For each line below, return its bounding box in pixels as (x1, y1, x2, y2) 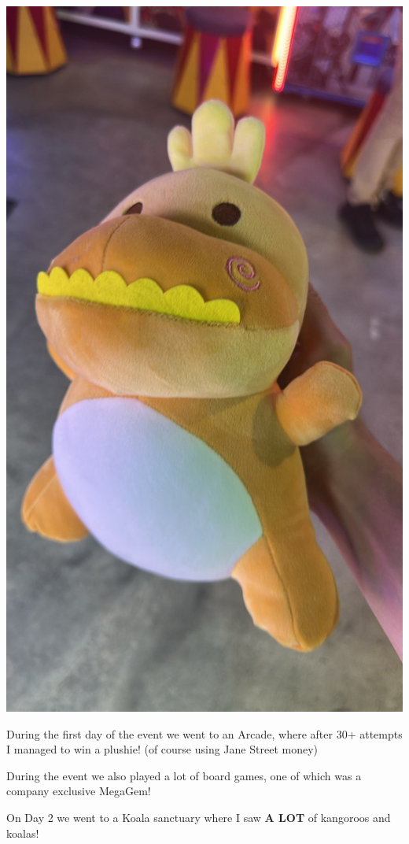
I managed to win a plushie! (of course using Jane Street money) (6, 741, 318, 757)
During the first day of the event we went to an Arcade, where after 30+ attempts (6, 725, 403, 742)
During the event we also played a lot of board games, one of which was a (6, 767, 362, 783)
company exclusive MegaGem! (6, 783, 151, 799)
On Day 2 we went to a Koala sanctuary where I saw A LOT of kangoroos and (6, 809, 391, 825)
